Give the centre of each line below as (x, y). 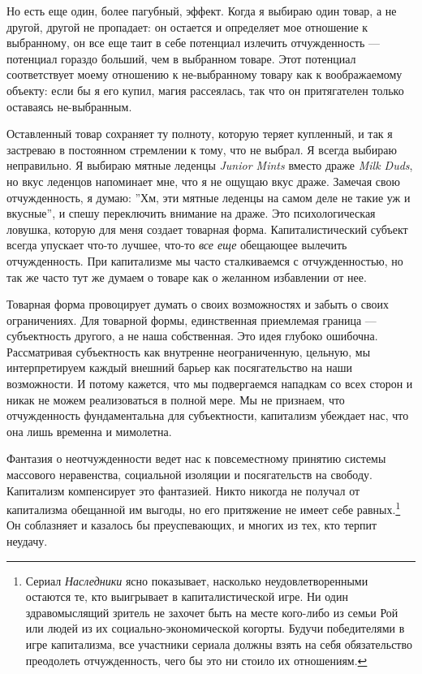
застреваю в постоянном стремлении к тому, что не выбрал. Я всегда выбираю (202, 149)
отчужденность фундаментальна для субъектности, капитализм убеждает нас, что (208, 415)
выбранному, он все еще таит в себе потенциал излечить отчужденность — (193, 43)
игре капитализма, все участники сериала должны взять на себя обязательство (219, 644)
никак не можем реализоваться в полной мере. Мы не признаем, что (176, 399)
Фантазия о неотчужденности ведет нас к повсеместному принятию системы (196, 458)
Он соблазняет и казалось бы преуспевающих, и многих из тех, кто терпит (192, 525)
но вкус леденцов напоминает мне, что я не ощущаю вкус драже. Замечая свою (203, 181)
